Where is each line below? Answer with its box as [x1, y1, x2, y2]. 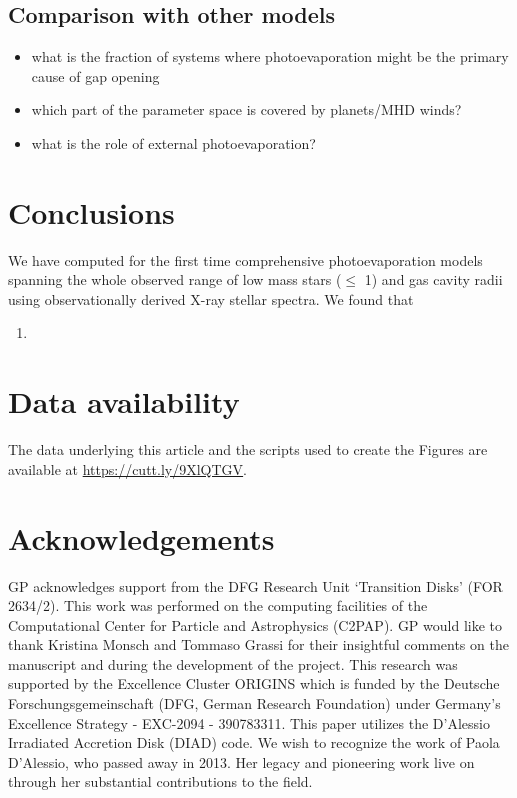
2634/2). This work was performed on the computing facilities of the [8, 595, 428, 616]
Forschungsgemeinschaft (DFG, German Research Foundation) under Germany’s [8, 693, 501, 714]
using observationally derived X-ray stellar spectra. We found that [8, 288, 414, 309]
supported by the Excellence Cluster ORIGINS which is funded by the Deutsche [8, 673, 500, 694]
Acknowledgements [8, 517, 275, 558]
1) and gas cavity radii [364, 269, 503, 290]
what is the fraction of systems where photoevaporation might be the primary [31, 46, 509, 67]
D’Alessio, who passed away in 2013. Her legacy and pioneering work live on [8, 751, 475, 772]
